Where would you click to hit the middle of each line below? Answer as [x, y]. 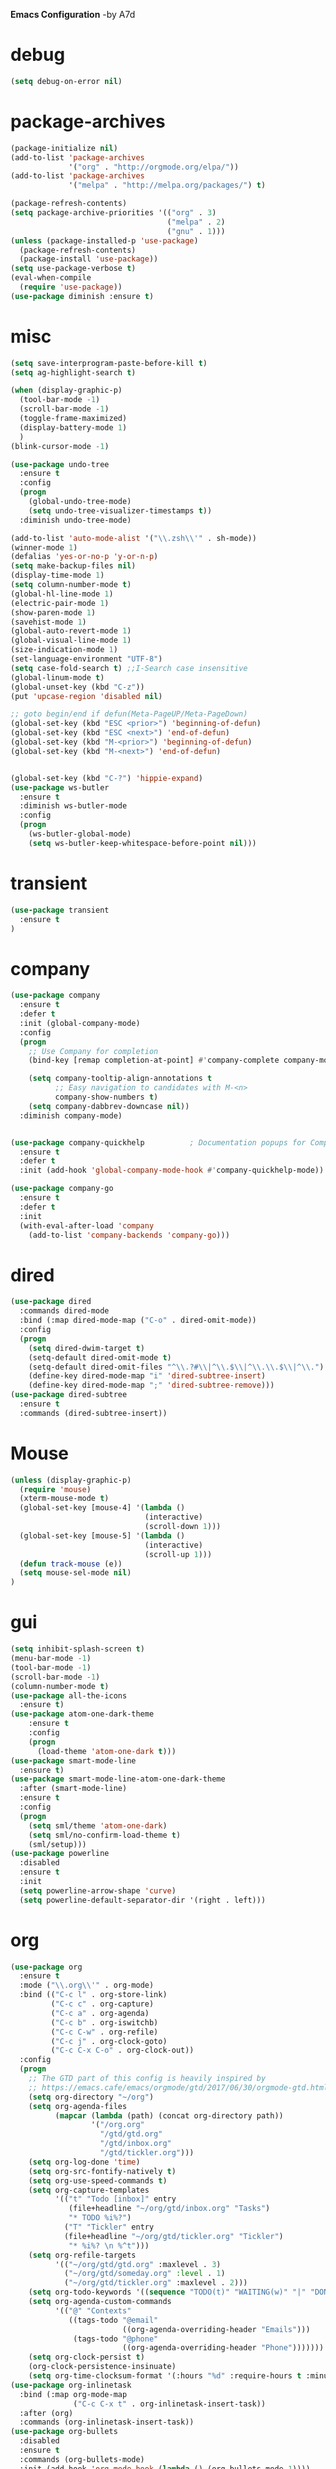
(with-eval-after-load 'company [87, 1225]
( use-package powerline [60, 1854]
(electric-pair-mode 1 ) [60, 603]
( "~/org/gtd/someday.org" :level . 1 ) [144, 2274]
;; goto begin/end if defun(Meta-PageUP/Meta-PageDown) [129, 714]
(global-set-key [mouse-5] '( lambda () [102, 1535]
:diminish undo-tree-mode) [75, 520]
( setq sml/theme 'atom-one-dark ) [98, 1825]
